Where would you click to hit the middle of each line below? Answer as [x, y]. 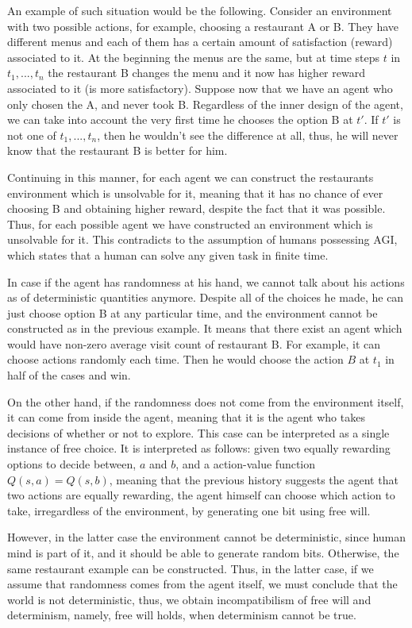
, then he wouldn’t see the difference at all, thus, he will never [248, 135]
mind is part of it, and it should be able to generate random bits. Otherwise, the [203, 553]
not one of [32, 135]
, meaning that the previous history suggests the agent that [254, 479]
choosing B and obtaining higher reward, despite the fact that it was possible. [196, 208]
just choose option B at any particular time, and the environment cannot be [193, 312]
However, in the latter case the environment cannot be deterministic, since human [207, 537]
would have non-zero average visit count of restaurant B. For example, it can [194, 343]
